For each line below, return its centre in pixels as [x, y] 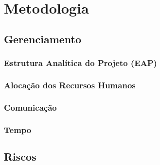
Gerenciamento [43, 39]
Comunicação [30, 107]
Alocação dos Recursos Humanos [70, 85]
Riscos [20, 156]
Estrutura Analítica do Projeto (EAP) [80, 63]
